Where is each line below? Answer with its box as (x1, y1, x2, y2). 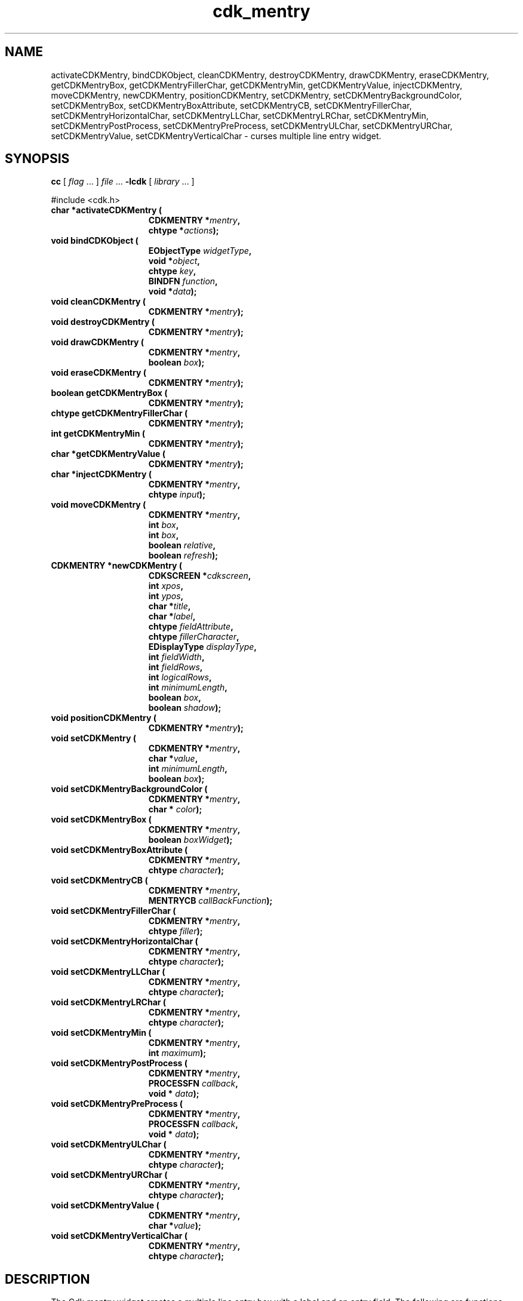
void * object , (148, 256, 201, 266)
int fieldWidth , (148, 652, 205, 662)
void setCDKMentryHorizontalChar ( (51, 936, 198, 947)
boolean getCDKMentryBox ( (51, 388, 168, 398)
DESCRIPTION (5, 1271, 90, 1287)
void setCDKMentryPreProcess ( (51, 1099, 183, 1109)
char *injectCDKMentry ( (51, 469, 152, 480)
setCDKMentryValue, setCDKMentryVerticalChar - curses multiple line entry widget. (51, 130, 382, 141)
